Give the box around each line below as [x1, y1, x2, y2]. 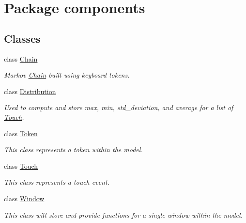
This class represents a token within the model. [4, 144, 143, 155]
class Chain [4, 53, 38, 64]
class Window [4, 193, 45, 203]
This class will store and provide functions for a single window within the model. [4, 209, 243, 220]
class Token [4, 128, 38, 138]
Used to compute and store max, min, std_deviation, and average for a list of [4, 102, 233, 112]
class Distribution [4, 86, 56, 96]
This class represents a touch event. [4, 177, 109, 187]
